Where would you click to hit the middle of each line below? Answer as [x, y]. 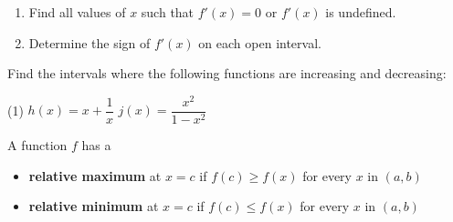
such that [168, 12]
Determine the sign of [90, 42]
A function [37, 144]
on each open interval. [260, 42]
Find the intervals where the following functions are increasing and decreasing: [227, 73]
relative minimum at [94, 206]
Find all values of [77, 12]
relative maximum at [95, 175]
